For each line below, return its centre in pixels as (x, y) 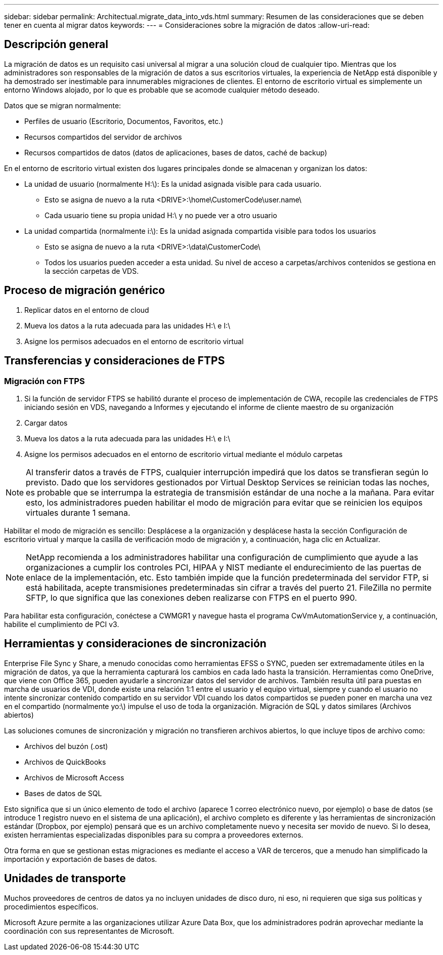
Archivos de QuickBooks (65, 762)
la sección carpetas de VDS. (92, 271)
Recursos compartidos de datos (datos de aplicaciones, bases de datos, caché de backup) (176, 152)
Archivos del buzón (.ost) (66, 746)
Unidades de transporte (65, 879)
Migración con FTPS (45, 381)
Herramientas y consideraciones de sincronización (135, 644)
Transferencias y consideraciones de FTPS (115, 361)
